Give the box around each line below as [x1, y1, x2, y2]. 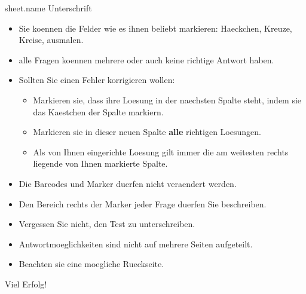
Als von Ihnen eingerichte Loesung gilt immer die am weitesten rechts [33, 145, 289, 158]
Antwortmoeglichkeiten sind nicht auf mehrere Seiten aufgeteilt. [19, 237, 253, 250]
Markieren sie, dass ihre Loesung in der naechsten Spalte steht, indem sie [33, 93, 302, 106]
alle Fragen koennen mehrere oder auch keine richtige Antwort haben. [19, 53, 274, 66]
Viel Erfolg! [5, 277, 47, 290]
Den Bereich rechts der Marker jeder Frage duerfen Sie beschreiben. [19, 197, 267, 210]
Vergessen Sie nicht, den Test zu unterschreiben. [19, 218, 195, 230]
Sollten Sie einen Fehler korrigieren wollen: [19, 73, 175, 86]
